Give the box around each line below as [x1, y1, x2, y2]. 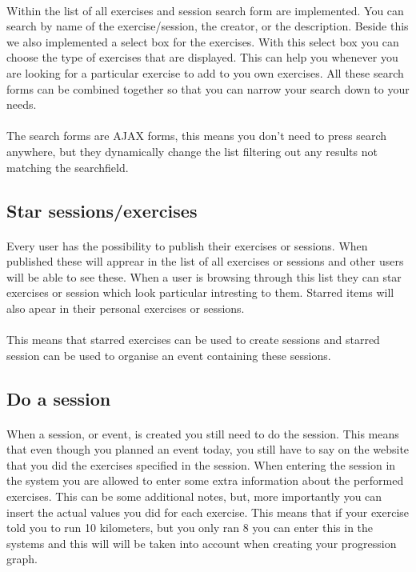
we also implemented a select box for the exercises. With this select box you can [6, 33, 399, 50]
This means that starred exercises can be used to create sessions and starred [6, 331, 380, 348]
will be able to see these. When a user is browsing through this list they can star [6, 268, 402, 285]
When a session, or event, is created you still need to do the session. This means [6, 425, 399, 442]
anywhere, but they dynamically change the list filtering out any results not [6, 142, 378, 159]
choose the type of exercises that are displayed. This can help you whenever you [6, 49, 398, 66]
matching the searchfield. [6, 158, 129, 175]
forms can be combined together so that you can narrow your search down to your [6, 80, 410, 97]
